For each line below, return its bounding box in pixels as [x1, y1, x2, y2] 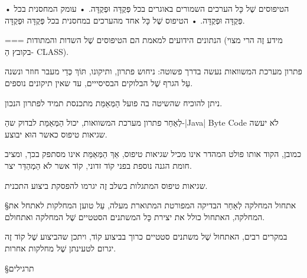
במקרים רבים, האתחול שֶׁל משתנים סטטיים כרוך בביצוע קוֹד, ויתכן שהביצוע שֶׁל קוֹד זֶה [5, 230, 288, 243]
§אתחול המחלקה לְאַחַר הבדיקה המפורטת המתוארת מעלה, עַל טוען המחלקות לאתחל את [5, 199, 296, 211]
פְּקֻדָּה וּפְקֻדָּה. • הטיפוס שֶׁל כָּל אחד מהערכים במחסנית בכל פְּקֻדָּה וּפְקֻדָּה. [5, 14, 245, 26]
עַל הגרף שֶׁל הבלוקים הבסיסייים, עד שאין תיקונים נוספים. [5, 76, 193, 89]
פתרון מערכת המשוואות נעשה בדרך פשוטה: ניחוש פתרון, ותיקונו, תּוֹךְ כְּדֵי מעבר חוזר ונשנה [5, 65, 302, 77]
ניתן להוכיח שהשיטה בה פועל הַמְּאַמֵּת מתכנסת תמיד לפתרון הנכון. [5, 96, 223, 109]
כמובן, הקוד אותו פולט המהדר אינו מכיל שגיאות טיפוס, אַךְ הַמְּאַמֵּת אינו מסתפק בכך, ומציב [5, 148, 301, 160]
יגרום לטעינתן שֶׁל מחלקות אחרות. [5, 241, 116, 254]
